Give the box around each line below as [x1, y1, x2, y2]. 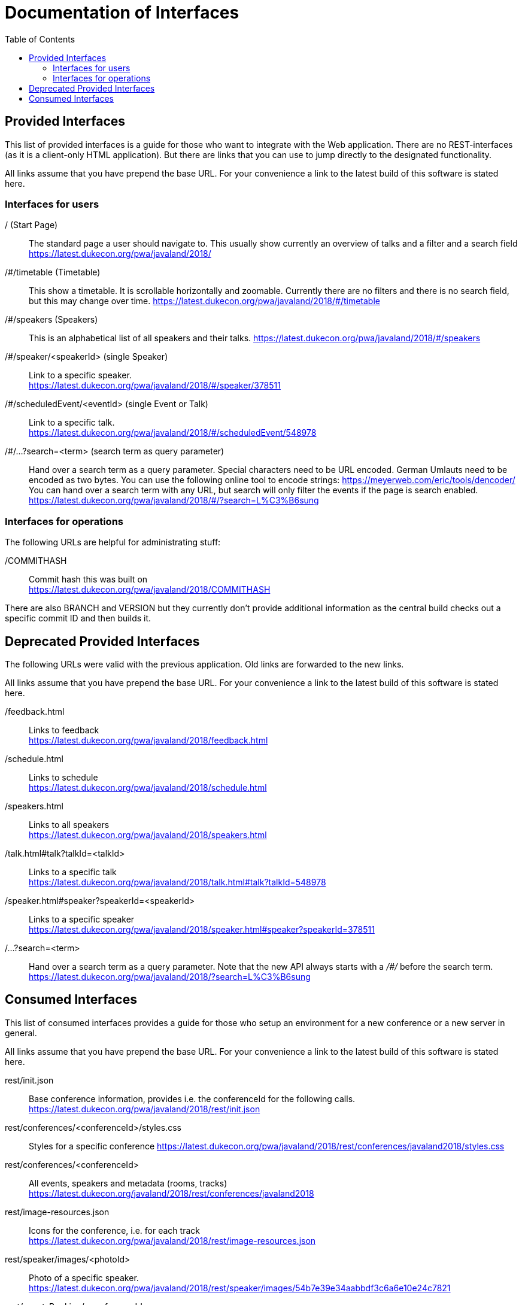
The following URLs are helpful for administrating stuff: [5, 537, 221, 548]
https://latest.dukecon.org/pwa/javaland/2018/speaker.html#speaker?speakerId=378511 [29, 924, 375, 934]
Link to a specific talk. [29, 417, 115, 428]
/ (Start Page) [5, 220, 58, 230]
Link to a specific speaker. [29, 370, 132, 381]
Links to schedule [29, 772, 98, 782]
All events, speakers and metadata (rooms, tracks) [29, 1177, 227, 1188]
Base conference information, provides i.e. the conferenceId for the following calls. [29, 1093, 356, 1104]
